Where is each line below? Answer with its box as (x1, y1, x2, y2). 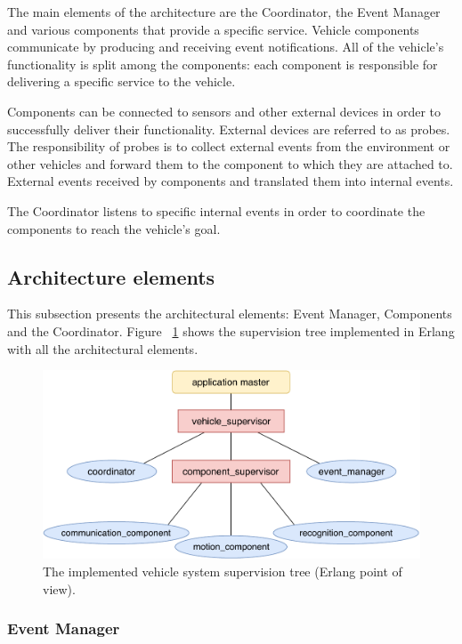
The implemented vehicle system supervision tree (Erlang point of (43, 561, 402, 580)
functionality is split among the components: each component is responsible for (7, 54, 438, 73)
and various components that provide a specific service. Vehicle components (7, 20, 419, 38)
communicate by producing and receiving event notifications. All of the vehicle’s (7, 37, 444, 56)
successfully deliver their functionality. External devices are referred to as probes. (7, 119, 450, 138)
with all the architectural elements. (7, 339, 199, 358)
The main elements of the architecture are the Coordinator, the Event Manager (7, 3, 441, 20)
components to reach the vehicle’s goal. (7, 219, 221, 237)
